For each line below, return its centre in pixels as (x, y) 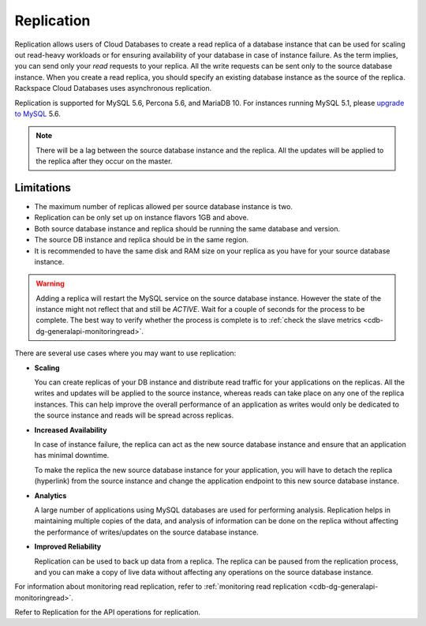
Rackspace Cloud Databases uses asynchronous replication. (113, 88)
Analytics (50, 495)
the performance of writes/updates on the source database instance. (147, 532)
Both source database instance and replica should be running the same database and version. (187, 228)
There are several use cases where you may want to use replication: (125, 353)
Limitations (43, 187)
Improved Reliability (68, 547)
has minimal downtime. (72, 455)
